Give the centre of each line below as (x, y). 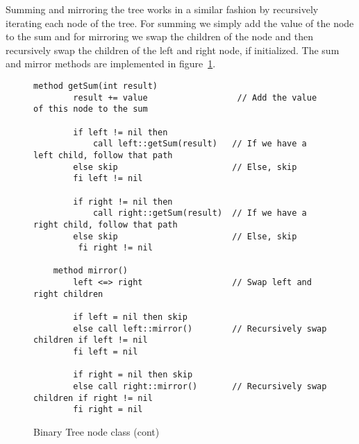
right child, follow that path (106, 224)
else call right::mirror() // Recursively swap (200, 387)
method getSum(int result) (95, 86)
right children (68, 294)
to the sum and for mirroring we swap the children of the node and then (159, 36)
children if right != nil (93, 398)
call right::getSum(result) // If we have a (200, 213)
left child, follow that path (103, 155)
